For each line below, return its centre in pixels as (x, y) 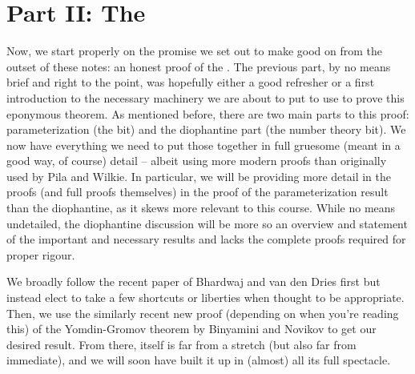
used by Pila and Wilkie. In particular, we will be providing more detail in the (199, 176)
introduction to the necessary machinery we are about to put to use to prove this (205, 97)
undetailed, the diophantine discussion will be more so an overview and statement (207, 223)
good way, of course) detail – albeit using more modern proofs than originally (197, 161)
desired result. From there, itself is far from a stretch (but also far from (181, 344)
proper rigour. (41, 254)
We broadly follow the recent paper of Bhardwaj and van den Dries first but (193, 282)
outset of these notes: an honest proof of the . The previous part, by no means (199, 66)
